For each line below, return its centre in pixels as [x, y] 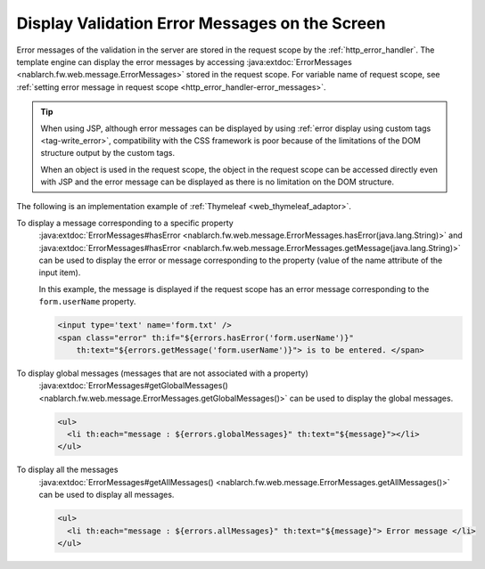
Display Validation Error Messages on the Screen [201, 23]
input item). [60, 272]
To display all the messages [67, 470]
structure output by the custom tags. [108, 153]
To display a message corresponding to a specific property [125, 223]
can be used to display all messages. [107, 495]
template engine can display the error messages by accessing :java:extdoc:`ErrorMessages [184, 61]
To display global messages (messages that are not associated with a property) [163, 373]
